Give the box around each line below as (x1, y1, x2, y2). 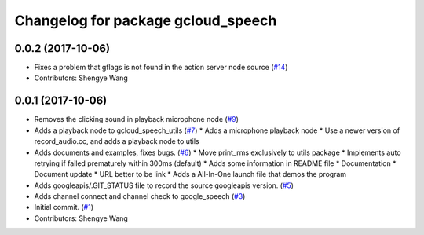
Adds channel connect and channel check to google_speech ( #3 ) (34, 192, 246, 201)
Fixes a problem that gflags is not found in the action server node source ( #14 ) (34, 63, 288, 72)
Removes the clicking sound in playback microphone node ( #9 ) (34, 115, 239, 124)
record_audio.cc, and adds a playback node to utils (34, 137, 199, 146)
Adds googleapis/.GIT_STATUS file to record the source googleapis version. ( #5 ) (34, 181, 294, 190)
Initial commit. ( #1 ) (34, 203, 94, 212)
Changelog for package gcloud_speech (14, 12, 277, 29)
